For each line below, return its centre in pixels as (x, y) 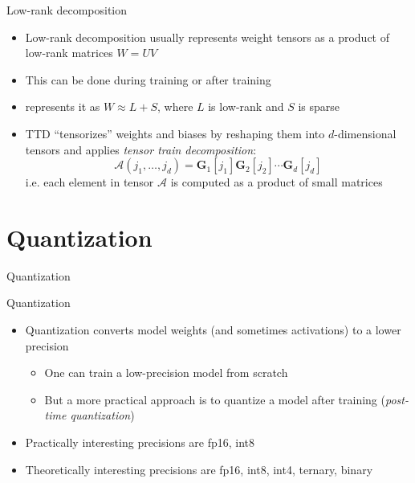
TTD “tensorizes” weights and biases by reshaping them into (175, 133)
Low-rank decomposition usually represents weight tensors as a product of (207, 37)
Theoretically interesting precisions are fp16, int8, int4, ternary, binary (199, 469)
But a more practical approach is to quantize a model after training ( (215, 399)
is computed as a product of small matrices (277, 182)
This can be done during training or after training (148, 79)
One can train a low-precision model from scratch (166, 372)
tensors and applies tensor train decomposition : (141, 149)
